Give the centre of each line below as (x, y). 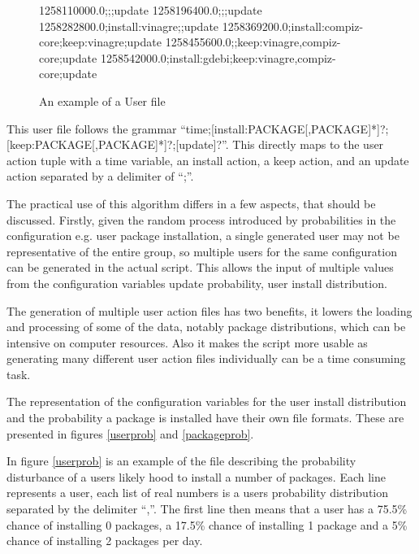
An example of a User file (102, 100)
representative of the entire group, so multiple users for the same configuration (202, 251)
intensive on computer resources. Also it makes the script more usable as (187, 342)
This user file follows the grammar (92, 128)
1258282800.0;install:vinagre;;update (129, 26)
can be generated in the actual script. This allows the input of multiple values (200, 267)
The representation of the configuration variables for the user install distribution (207, 401)
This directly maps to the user (308, 144)
